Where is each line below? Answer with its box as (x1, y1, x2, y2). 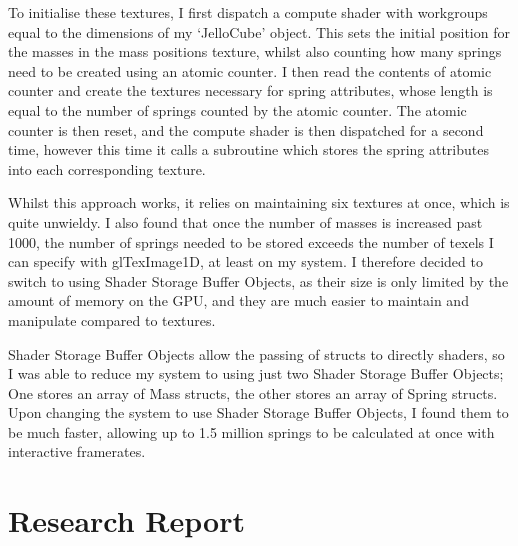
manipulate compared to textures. (8, 309, 216, 330)
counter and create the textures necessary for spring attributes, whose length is (8, 80, 493, 101)
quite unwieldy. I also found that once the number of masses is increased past (8, 211, 483, 232)
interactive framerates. (8, 441, 146, 462)
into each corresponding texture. (8, 158, 206, 179)
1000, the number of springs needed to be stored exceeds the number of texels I (8, 231, 494, 252)
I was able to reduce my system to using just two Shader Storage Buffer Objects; (8, 363, 504, 384)
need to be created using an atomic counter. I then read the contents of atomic (8, 60, 492, 81)
